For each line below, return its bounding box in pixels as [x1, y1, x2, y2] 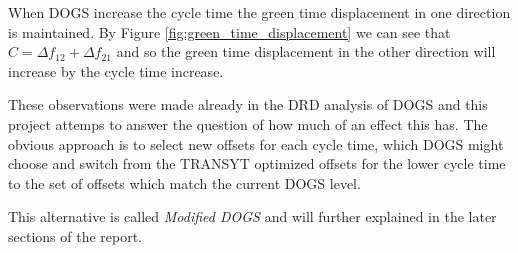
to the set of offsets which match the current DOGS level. [8, 172, 361, 193]
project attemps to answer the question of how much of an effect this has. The [8, 113, 488, 134]
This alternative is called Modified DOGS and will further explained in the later [8, 206, 497, 227]
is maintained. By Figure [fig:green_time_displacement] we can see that [8, 21, 451, 42]
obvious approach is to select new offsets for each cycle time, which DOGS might [8, 133, 504, 154]
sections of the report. [8, 225, 143, 246]
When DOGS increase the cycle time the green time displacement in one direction [8, 2, 511, 22]
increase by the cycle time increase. [8, 60, 224, 81]
